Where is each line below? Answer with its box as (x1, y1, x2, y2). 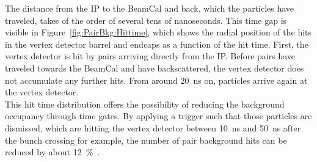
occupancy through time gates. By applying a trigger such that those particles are (5, 109, 312, 122)
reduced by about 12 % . (5, 145, 100, 158)
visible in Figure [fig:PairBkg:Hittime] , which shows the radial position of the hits (5, 26, 312, 39)
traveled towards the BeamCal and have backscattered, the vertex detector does (5, 61, 304, 74)
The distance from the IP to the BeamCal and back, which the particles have (5, 2, 294, 14)
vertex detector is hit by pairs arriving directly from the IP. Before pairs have (5, 50, 296, 62)
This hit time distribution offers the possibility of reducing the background (5, 97, 285, 110)
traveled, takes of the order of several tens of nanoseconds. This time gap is (5, 13, 287, 26)
